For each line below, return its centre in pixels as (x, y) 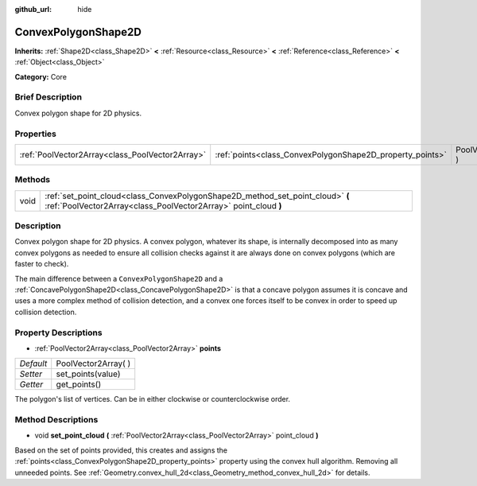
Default (33, 364)
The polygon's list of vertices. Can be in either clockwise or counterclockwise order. (152, 399)
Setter (31, 374)
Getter (31, 384)
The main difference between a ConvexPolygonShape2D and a (119, 278)
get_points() (79, 384)
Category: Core (41, 76)
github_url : (33, 9)
